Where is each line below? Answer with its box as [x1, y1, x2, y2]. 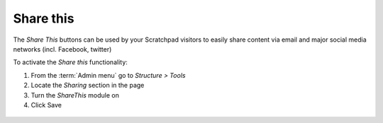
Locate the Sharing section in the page [30, 81, 145, 90]
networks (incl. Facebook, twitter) [13, 45, 112, 53]
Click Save [30, 100, 62, 109]
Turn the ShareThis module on [30, 90, 120, 99]
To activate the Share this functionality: [13, 58, 128, 66]
